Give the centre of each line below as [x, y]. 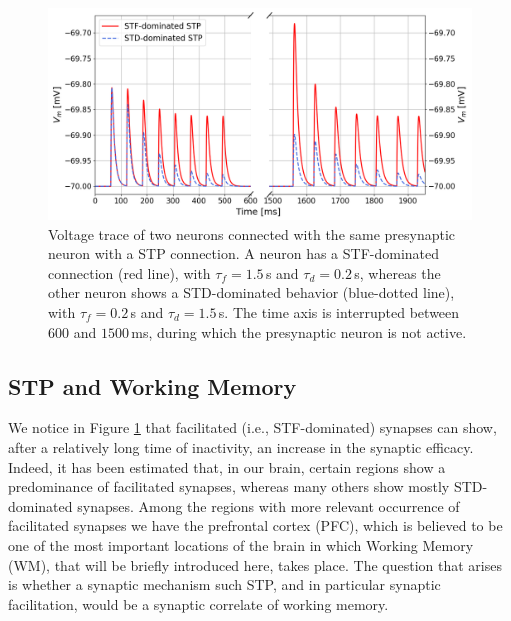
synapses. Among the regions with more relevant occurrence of [268, 505]
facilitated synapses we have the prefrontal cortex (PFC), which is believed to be [255, 525]
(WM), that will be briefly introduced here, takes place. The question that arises [255, 564]
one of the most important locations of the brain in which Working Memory [241, 544]
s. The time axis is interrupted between [339, 311]
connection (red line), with [129, 272]
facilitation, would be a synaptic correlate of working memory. [198, 603]
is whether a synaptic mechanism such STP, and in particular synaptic [224, 584]
